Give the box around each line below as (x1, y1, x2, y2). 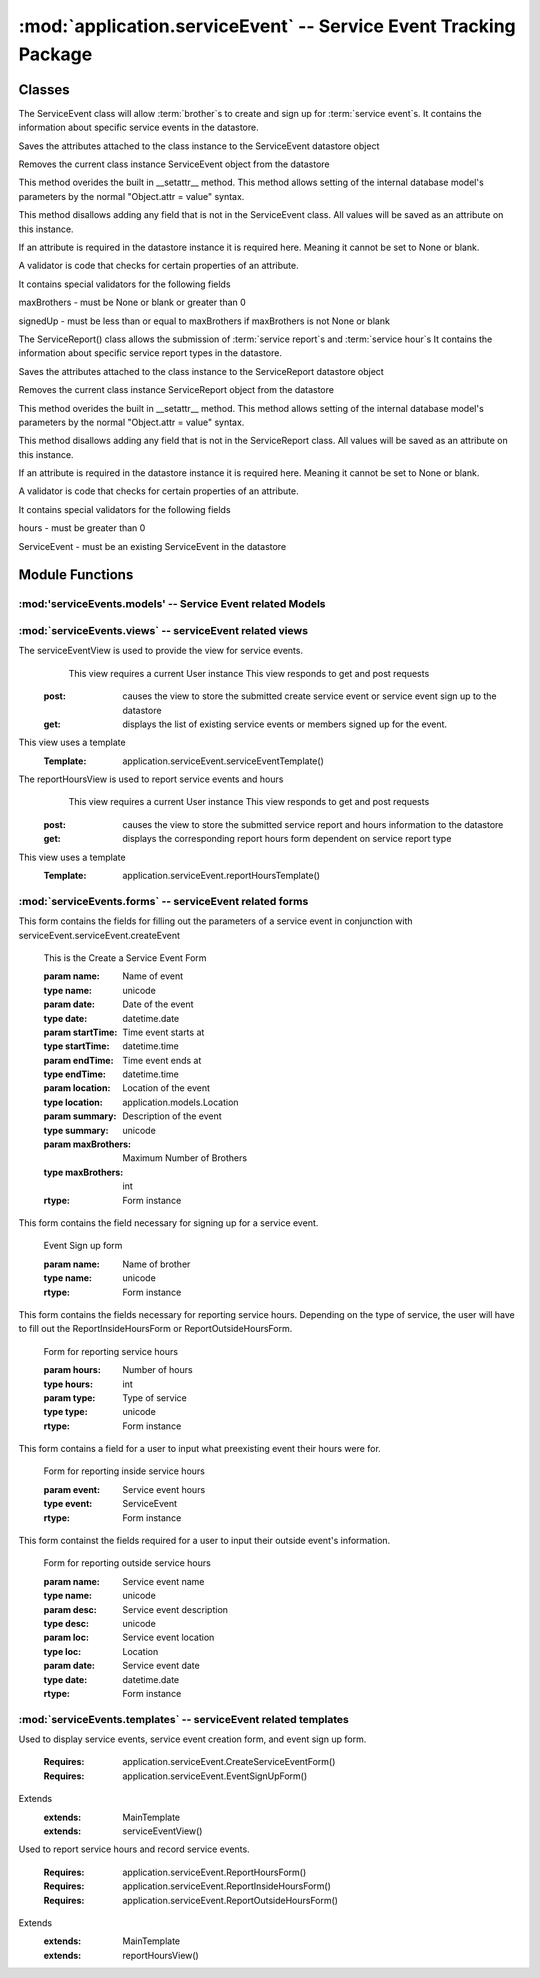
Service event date (122, 1660, 200, 1672)
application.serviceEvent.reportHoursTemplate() (122, 870, 320, 882)
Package (18, 43, 93, 65)
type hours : (43, 1378, 94, 1390)
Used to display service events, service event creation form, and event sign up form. (18, 1733, 367, 1745)
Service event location (122, 1631, 215, 1644)
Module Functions (18, 566, 134, 584)
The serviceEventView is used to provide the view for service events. (18, 645, 304, 657)
